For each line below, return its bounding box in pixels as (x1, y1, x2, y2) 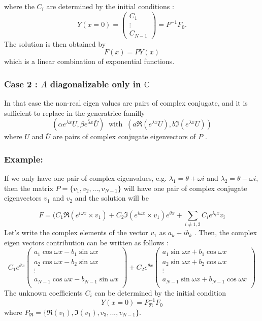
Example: (4, 152, 43, 165)
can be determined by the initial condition (94, 287, 226, 298)
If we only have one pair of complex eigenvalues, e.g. (4, 173, 167, 183)
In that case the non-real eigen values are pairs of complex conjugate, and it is (4, 98, 248, 108)
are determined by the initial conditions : (46, 1, 174, 11)
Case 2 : (4, 77, 38, 90)
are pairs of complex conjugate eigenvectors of (53, 131, 196, 142)
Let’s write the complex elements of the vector (4, 227, 148, 238)
